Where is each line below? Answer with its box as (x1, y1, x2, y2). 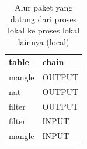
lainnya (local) (18, 35, 69, 48)
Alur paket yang (15, 1, 73, 13)
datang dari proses (11, 12, 77, 25)
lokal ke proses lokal (8, 24, 80, 36)
